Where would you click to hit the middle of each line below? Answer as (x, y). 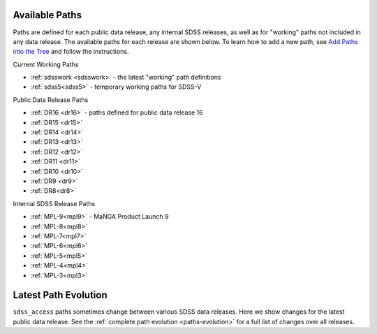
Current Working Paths (46, 64)
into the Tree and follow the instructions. (71, 52)
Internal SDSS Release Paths (54, 203)
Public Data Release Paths (51, 100)
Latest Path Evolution (60, 295)
